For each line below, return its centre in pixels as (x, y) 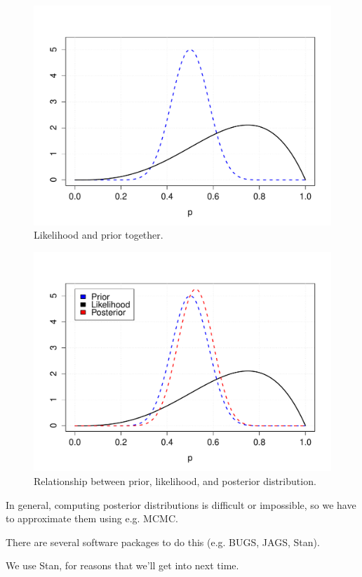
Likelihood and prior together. (99, 235)
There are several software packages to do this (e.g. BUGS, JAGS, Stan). (163, 542)
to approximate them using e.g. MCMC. (92, 518)
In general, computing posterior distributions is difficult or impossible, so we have (181, 504)
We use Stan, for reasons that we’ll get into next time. (122, 565)
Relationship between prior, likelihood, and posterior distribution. (175, 481)
